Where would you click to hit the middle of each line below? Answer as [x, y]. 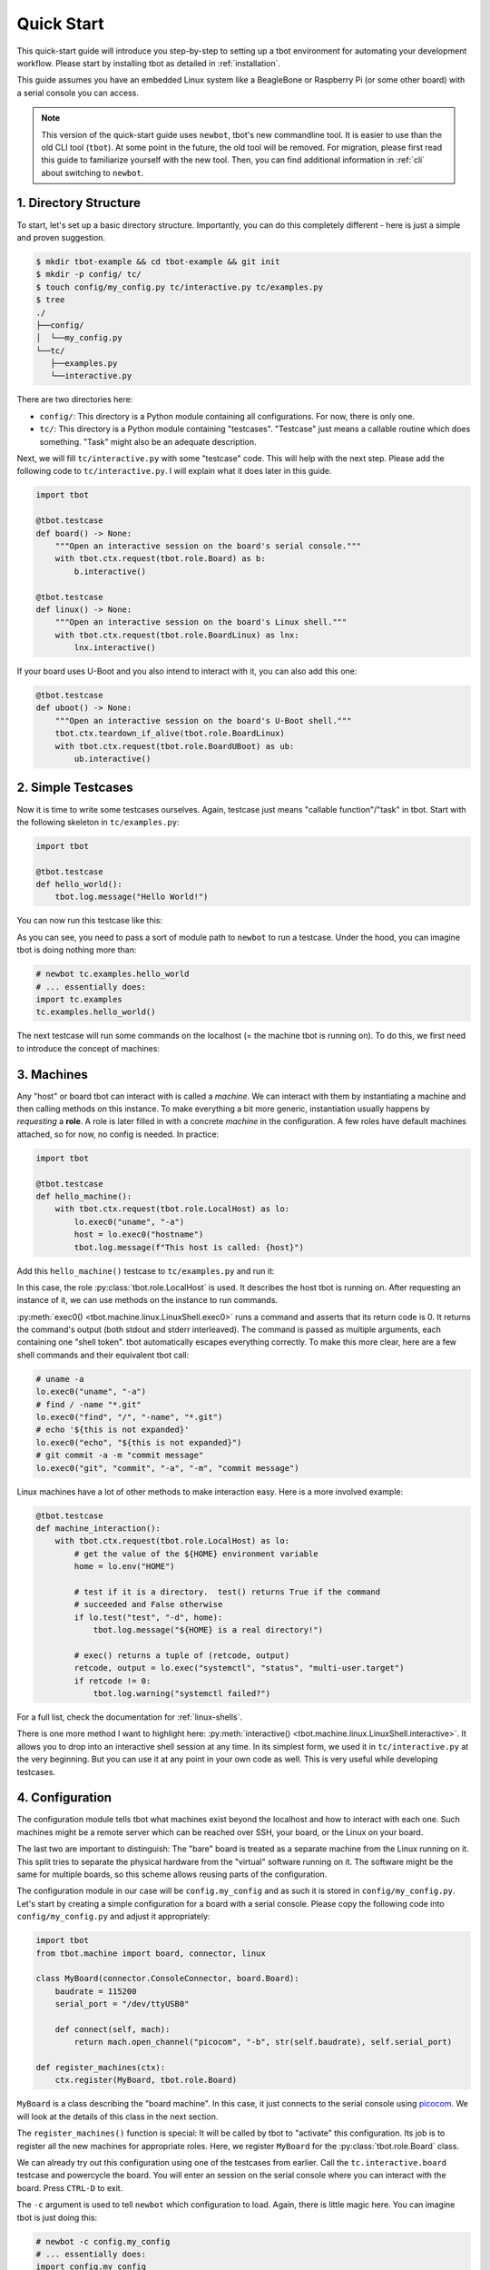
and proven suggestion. [61, 237]
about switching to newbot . [93, 173]
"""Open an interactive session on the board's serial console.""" [208, 546]
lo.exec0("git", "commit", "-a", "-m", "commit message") [167, 1468]
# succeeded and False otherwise [148, 1604]
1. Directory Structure [78, 203]
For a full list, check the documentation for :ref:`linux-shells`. [130, 1717]
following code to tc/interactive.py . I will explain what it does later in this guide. [174, 471]
